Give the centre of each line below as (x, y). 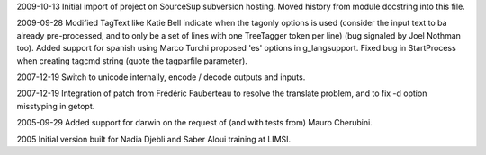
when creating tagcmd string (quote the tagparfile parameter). (132, 60)
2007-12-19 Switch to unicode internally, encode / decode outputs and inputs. (161, 77)
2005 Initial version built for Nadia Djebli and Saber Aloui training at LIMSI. (154, 139)
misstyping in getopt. (56, 106)
